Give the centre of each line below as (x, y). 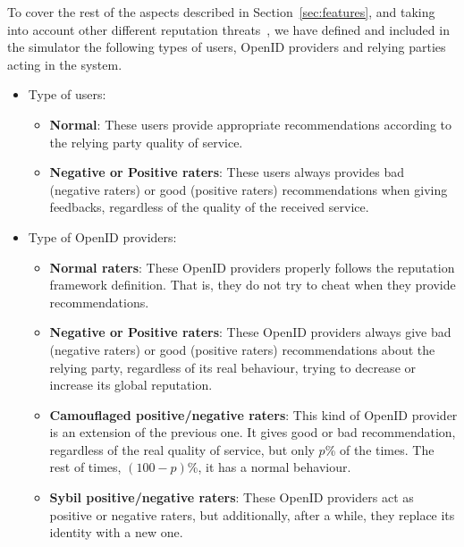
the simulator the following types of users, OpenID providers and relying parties (227, 47)
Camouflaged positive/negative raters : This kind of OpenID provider (253, 414)
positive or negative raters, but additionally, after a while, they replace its (252, 514)
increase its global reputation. (131, 385)
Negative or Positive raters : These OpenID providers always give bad (250, 332)
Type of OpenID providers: (102, 236)
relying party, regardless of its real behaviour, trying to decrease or (232, 367)
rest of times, (85, 467)
